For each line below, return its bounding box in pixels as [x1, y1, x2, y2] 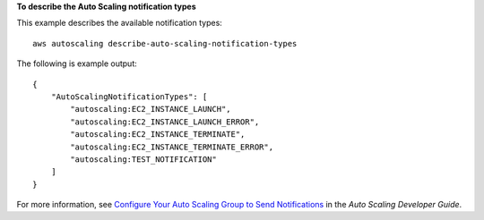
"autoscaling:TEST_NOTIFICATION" [70, 154, 217, 165]
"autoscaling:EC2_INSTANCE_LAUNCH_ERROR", [70, 116, 260, 127]
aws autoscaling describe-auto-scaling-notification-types [32, 38, 298, 48]
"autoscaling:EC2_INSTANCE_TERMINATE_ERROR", [70, 141, 273, 152]
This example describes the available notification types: [16, 18, 223, 29]
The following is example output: [16, 58, 138, 69]
